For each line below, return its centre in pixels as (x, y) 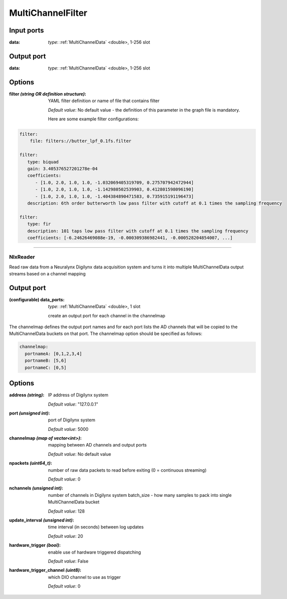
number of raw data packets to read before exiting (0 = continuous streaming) (127, 470)
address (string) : (27, 395)
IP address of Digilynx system (78, 395)
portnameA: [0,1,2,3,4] (54, 354)
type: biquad (43, 162)
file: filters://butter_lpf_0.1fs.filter (81, 141)
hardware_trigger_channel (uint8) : (45, 570)
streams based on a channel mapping (47, 274)
